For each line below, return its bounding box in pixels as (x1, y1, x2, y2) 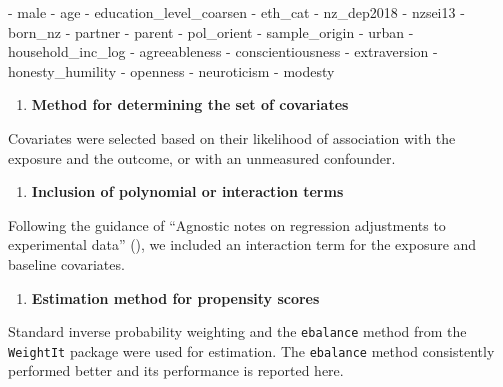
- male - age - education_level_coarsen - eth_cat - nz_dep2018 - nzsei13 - (8, 2, 465, 22)
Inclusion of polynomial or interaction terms (31, 181, 344, 202)
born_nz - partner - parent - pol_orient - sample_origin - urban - (8, 21, 414, 42)
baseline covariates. (8, 253, 125, 274)
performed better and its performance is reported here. (8, 360, 344, 381)
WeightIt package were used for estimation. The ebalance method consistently (8, 340, 495, 361)
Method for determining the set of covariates (31, 94, 349, 115)
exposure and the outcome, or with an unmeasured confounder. (8, 147, 396, 168)
